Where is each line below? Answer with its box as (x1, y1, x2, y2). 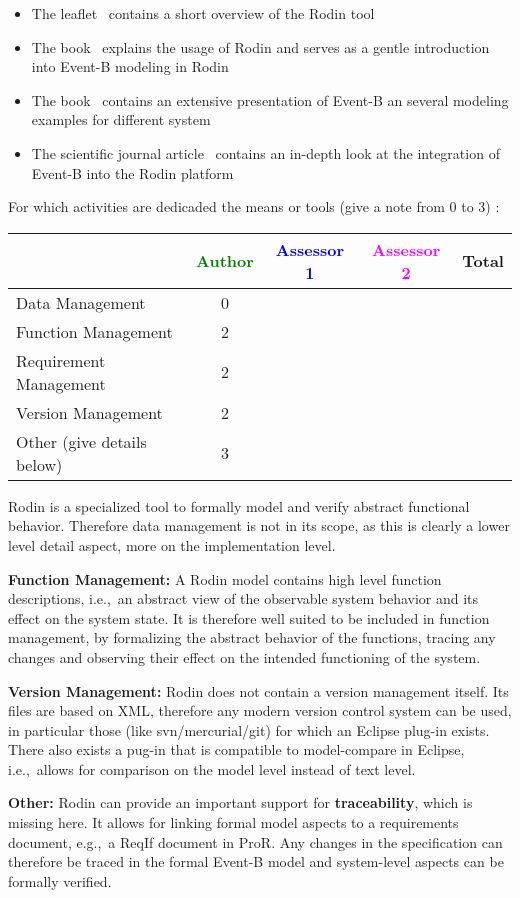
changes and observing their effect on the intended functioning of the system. (8, 646, 481, 667)
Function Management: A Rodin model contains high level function (8, 568, 442, 589)
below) (16, 452, 63, 476)
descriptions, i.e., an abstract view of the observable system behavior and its (8, 588, 479, 609)
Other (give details (16, 429, 147, 453)
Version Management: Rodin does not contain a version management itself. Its (8, 680, 509, 701)
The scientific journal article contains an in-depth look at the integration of (31, 142, 500, 163)
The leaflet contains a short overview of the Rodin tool (31, 3, 375, 23)
